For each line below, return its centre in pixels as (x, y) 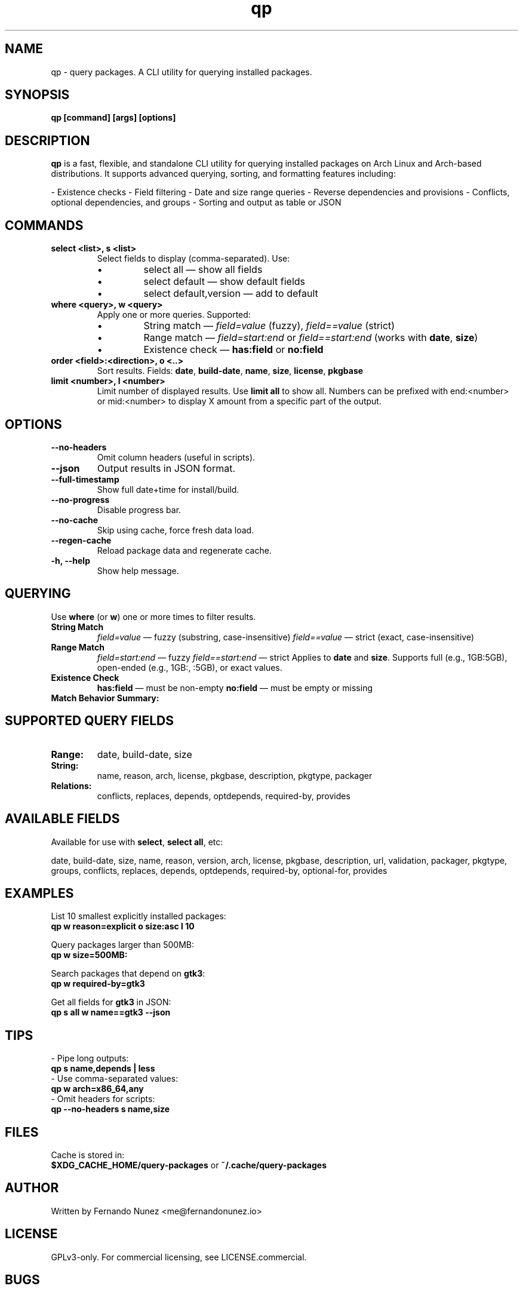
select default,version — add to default (231, 294)
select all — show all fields (203, 270)
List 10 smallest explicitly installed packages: (139, 916)
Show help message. (138, 570)
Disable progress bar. (139, 510)
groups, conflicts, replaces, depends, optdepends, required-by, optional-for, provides (219, 870)
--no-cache (75, 520)
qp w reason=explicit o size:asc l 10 (123, 926)
